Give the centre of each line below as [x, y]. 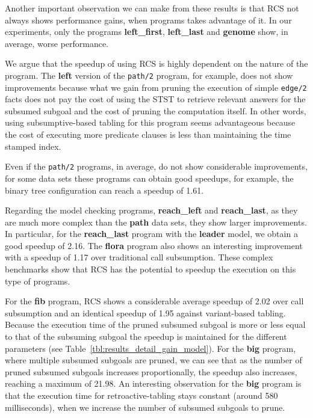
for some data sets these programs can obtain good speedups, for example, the [149, 178]
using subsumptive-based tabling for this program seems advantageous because [150, 122]
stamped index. [33, 146]
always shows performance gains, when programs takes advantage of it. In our [148, 20]
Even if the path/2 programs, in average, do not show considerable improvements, [156, 166]
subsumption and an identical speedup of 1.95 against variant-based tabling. [145, 312]
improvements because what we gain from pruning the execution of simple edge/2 [156, 87]
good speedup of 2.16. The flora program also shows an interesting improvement [154, 245]
